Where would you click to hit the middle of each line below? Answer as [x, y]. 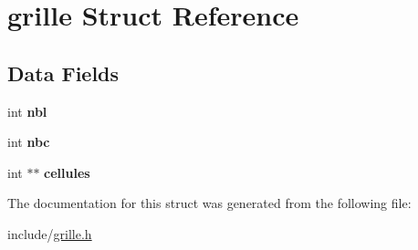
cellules [67, 172]
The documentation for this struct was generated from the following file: [209, 203]
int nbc [29, 142]
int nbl [27, 111]
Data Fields [63, 73]
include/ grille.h [50, 233]
